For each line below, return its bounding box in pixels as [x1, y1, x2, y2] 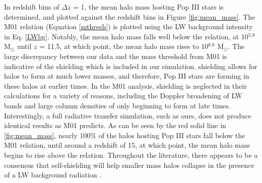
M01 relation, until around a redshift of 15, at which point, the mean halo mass [4, 140, 250, 150]
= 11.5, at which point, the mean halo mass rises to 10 [39, 41, 209, 51]
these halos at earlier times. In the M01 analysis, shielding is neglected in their [4, 80, 247, 91]
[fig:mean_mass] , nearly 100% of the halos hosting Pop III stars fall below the [4, 130, 245, 140]
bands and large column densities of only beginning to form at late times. [4, 100, 231, 110]
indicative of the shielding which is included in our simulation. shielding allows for [4, 60, 257, 71]
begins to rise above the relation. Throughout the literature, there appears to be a [4, 149, 258, 160]
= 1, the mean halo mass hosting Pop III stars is [73, 2, 224, 12]
